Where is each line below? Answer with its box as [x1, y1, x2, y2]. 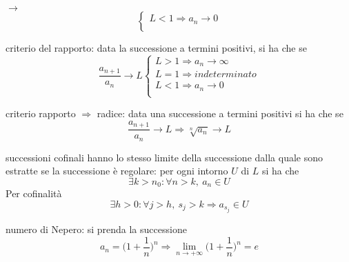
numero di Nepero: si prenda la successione [6, 221, 187, 236]
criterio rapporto [6, 106, 76, 121]
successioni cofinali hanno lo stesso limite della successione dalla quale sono [6, 150, 323, 164]
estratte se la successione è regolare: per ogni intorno [6, 163, 228, 178]
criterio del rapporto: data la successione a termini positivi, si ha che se [6, 41, 307, 54]
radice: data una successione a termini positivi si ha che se [97, 106, 343, 121]
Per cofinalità [6, 186, 62, 201]
